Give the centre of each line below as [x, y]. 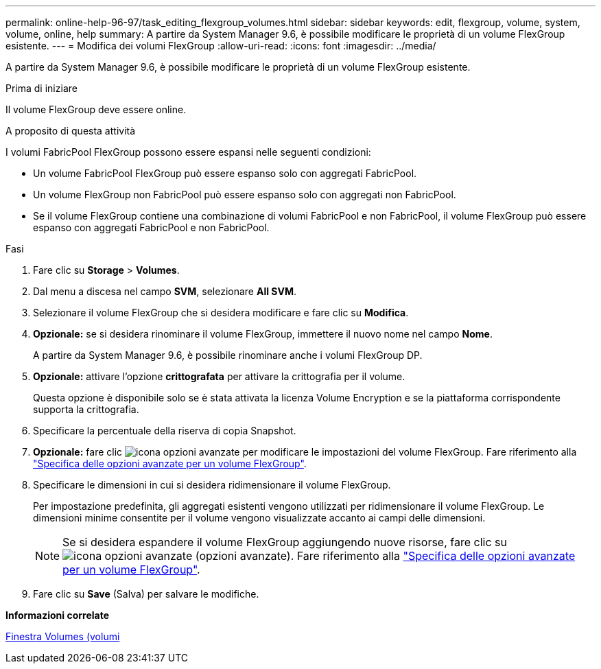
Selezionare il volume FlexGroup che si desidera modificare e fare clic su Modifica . [221, 313]
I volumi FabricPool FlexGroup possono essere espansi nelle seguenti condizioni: [188, 152]
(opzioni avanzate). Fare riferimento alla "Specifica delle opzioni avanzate [385, 556]
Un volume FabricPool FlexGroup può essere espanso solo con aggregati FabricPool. [225, 173]
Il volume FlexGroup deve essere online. [96, 109]
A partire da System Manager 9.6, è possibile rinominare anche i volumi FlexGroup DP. [228, 355]
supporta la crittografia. [86, 409]
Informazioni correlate [58, 615]
